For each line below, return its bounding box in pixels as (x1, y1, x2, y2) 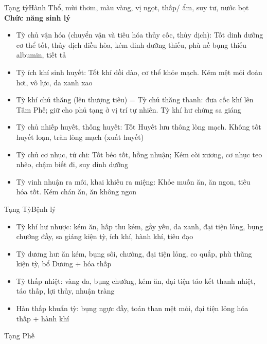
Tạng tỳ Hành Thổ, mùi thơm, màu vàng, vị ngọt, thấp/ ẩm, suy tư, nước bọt (4, 2, 249, 12)
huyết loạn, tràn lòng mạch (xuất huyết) (16, 131, 144, 142)
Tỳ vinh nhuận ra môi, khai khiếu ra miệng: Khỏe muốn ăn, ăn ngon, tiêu (16, 176, 251, 187)
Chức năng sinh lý (4, 12, 70, 23)
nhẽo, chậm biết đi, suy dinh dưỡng (16, 159, 128, 170)
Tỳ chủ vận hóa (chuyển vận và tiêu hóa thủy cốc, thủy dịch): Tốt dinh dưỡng (16, 29, 263, 40)
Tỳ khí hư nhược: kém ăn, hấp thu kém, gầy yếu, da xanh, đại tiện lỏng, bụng (16, 221, 263, 231)
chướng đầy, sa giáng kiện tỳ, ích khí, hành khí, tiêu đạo (16, 231, 193, 242)
